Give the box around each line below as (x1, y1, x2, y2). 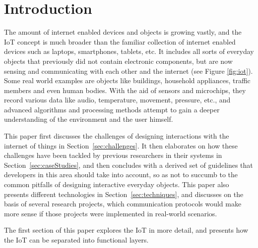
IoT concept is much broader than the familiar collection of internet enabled (4, 36, 236, 47)
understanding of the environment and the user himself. (4, 114, 173, 124)
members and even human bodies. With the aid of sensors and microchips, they (4, 85, 246, 95)
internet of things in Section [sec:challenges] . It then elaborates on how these (4, 140, 238, 150)
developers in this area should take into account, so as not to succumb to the (4, 169, 238, 180)
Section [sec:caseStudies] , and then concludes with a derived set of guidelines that (4, 159, 253, 170)
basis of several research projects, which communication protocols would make (4, 198, 242, 209)
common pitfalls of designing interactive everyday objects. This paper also (4, 179, 229, 190)
